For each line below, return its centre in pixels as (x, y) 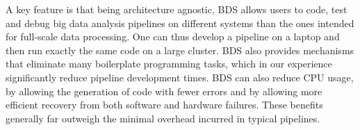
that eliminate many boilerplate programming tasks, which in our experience (169, 64)
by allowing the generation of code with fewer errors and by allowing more (164, 91)
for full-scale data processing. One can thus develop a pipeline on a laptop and (173, 36)
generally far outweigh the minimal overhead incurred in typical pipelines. (163, 118)
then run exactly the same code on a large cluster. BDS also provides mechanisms (180, 50)
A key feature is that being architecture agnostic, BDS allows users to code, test (177, 9)
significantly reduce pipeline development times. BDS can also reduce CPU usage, (180, 77)
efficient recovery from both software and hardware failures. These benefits (164, 105)
